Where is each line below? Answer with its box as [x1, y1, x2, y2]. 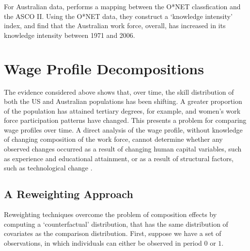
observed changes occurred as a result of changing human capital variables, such [4, 144, 242, 154]
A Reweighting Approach [4, 186, 133, 201]
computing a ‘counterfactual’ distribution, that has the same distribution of [4, 218, 228, 229]
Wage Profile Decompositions [4, 58, 204, 78]
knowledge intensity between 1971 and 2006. [4, 30, 135, 40]
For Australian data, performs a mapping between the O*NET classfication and [4, 1, 241, 11]
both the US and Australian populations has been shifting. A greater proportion [4, 96, 242, 106]
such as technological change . [4, 163, 93, 173]
